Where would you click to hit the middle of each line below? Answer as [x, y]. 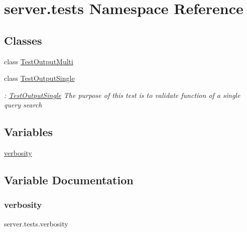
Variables [29, 132]
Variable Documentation [69, 180]
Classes [23, 40]
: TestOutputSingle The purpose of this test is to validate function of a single [122, 95]
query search [23, 105]
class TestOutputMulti [39, 61]
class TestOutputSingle [39, 78]
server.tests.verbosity [36, 223]
